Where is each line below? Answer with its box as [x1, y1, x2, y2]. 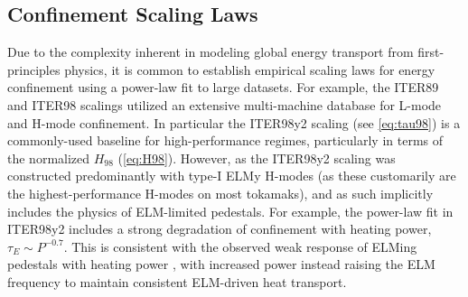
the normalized [7, 148, 90, 167]
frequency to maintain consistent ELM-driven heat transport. [7, 272, 347, 291]
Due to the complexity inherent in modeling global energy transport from [7, 42, 414, 61]
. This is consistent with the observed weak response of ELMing [63, 237, 417, 255]
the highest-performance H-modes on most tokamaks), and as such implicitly [7, 183, 434, 202]
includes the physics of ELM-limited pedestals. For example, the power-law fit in [7, 201, 454, 220]
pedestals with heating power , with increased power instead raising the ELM [7, 255, 435, 274]
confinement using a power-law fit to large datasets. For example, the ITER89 [7, 78, 439, 97]
